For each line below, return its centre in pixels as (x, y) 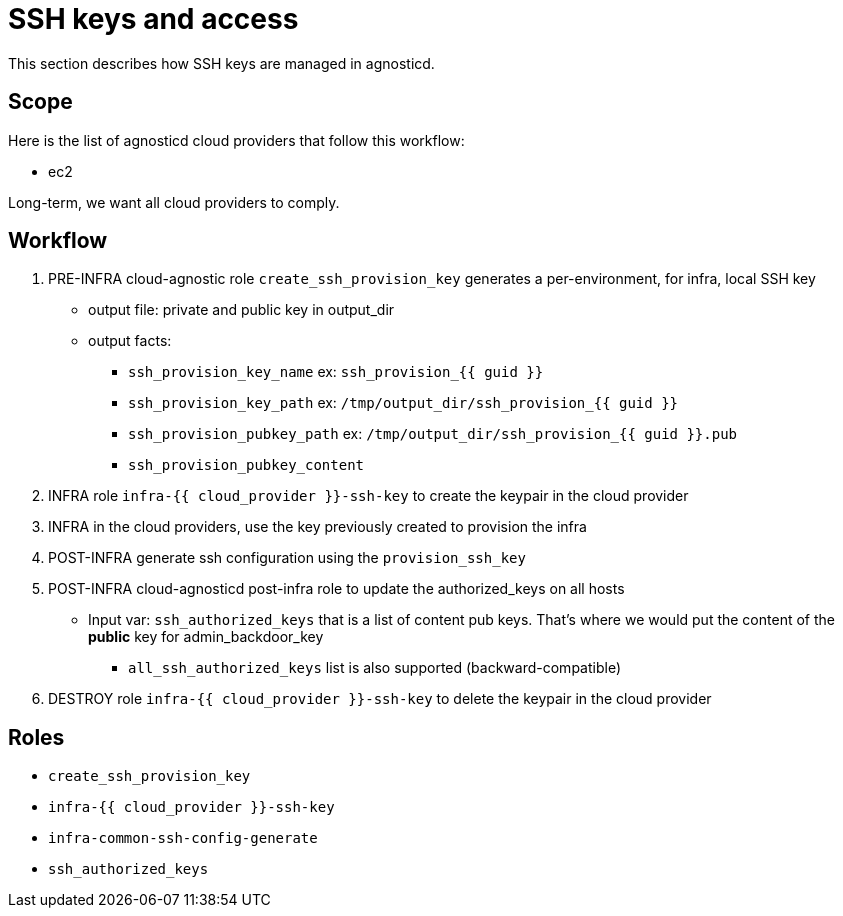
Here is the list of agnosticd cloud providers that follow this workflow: (236, 140)
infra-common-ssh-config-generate (183, 838)
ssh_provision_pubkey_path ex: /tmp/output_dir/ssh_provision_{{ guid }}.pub (432, 434)
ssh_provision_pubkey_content (246, 465)
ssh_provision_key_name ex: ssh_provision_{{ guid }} (336, 372)
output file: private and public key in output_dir (241, 310)
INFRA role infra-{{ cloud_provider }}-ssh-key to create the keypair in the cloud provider (368, 496)
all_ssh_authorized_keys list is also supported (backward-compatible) (375, 668)
